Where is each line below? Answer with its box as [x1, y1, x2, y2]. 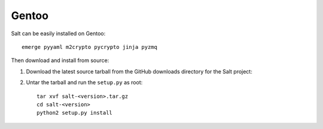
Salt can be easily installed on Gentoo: [11, 30, 106, 37]
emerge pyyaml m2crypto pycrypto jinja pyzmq [22, 44, 158, 50]
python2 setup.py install [36, 109, 113, 116]
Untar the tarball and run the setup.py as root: [26, 79, 143, 86]
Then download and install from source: [11, 57, 109, 64]
